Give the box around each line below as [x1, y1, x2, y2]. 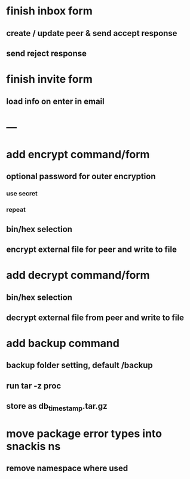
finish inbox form [6, 4, 93, 18]
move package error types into [6, 427, 163, 440]
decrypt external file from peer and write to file [6, 312, 184, 323]
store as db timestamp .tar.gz [6, 401, 108, 413]
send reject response [6, 48, 87, 58]
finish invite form [6, 73, 93, 86]
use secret [6, 189, 38, 198]
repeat [6, 206, 26, 214]
